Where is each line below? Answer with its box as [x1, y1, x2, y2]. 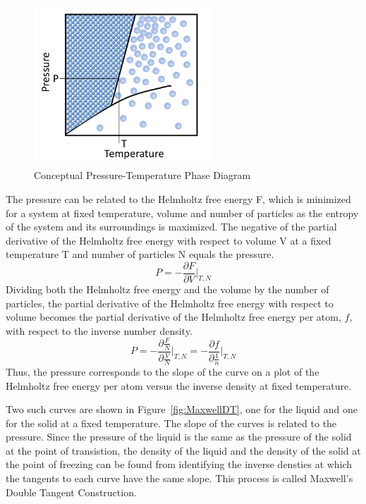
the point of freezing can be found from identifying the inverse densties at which [6, 457, 353, 472]
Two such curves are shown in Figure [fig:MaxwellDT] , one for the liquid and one [6, 402, 358, 417]
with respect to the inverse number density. [6, 323, 193, 338]
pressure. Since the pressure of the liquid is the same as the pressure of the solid [6, 429, 352, 444]
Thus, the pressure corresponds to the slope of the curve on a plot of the [6, 364, 319, 379]
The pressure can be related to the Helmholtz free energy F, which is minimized [6, 191, 351, 206]
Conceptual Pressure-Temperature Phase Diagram [34, 168, 251, 183]
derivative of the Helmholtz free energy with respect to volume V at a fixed [6, 233, 331, 247]
